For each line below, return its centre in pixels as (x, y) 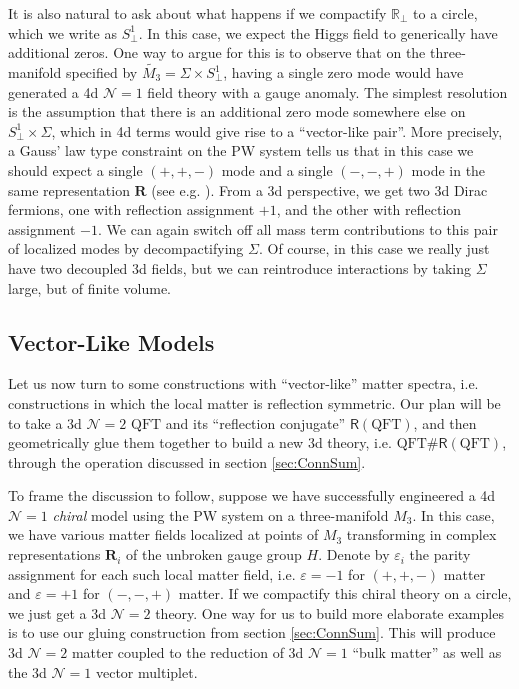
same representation (69, 189)
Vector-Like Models (111, 341)
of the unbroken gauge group (213, 554)
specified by (101, 72)
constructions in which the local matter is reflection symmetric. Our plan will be (254, 402)
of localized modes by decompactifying (126, 248)
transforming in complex (421, 534)
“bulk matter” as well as (427, 652)
